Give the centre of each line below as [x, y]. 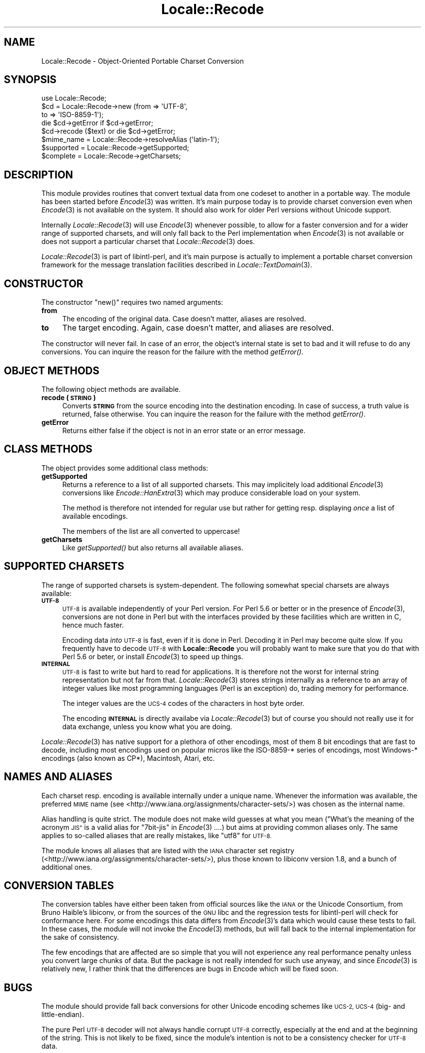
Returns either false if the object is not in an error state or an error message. [184, 430]
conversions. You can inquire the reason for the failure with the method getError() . [172, 352]
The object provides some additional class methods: [125, 468]
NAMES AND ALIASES [58, 777]
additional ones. [67, 867]
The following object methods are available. [111, 389]
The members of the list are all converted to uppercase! [151, 531]
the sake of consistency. [80, 937]
